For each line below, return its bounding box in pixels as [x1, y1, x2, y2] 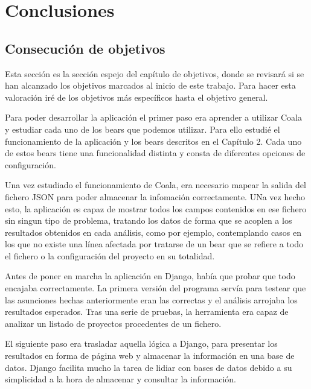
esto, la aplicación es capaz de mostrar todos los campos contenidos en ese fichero [5, 202, 307, 215]
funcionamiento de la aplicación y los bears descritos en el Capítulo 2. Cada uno [5, 134, 302, 147]
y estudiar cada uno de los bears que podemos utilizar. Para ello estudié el [5, 122, 280, 135]
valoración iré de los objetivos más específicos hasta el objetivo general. [5, 90, 268, 103]
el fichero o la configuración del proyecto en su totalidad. [5, 249, 215, 262]
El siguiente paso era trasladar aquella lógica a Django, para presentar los [5, 337, 278, 350]
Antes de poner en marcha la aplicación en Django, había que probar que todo [5, 270, 295, 282]
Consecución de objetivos [5, 39, 165, 57]
